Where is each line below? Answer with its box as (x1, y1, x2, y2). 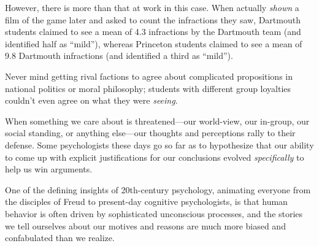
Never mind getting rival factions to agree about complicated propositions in (5, 69, 293, 82)
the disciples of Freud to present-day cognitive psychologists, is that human (5, 195, 288, 208)
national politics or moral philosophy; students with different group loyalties (5, 82, 291, 94)
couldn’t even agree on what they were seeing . (5, 94, 178, 107)
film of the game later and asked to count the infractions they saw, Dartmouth (5, 13, 301, 26)
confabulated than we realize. (5, 231, 115, 244)
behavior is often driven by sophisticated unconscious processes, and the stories (5, 207, 303, 220)
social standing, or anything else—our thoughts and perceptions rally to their (5, 126, 296, 139)
